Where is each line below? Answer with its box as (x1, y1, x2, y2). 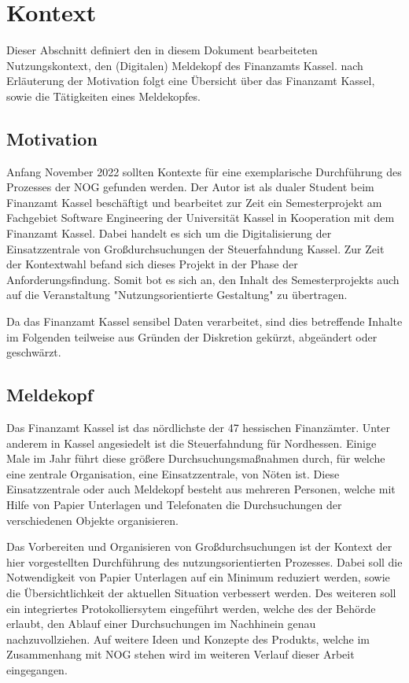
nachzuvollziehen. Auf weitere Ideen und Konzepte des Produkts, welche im (6, 630, 370, 647)
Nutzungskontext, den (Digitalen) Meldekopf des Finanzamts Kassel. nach (6, 57, 363, 73)
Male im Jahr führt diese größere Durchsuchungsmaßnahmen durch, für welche (6, 450, 385, 467)
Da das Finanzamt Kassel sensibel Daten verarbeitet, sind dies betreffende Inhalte (6, 313, 403, 330)
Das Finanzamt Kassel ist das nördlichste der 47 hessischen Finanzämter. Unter (6, 419, 390, 436)
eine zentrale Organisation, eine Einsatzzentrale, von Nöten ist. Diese (6, 465, 340, 482)
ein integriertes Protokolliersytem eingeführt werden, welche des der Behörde (6, 600, 376, 616)
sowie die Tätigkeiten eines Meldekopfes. (6, 87, 201, 104)
